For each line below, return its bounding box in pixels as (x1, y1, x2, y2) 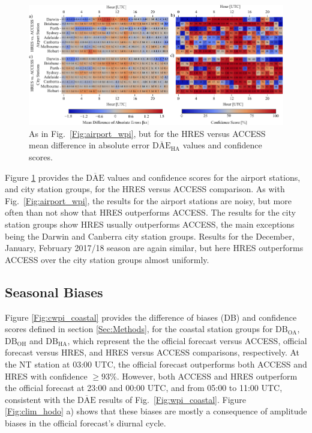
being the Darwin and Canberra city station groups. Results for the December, (5, 229, 295, 242)
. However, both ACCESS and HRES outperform (116, 369, 298, 382)
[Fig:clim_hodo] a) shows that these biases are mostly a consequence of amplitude (5, 405, 307, 417)
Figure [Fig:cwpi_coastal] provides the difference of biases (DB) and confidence (5, 310, 297, 323)
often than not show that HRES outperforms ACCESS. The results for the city (5, 206, 296, 219)
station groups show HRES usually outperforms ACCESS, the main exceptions (5, 218, 295, 231)
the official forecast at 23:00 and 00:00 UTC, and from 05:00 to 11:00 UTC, (5, 381, 283, 394)
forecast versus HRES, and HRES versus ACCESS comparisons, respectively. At (5, 346, 299, 359)
